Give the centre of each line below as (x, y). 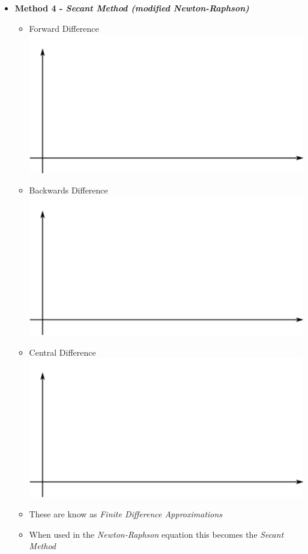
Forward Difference (64, 28)
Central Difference (62, 352)
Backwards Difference (68, 190)
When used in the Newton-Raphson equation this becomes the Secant (156, 534)
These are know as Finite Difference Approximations (126, 514)
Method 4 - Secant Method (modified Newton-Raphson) (132, 8)
